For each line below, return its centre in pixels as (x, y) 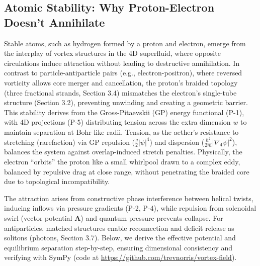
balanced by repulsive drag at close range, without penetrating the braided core (127, 171)
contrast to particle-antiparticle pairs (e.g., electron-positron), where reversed (123, 73)
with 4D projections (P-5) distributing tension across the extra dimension (117, 122)
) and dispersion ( (177, 142)
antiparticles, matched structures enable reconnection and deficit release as (119, 228)
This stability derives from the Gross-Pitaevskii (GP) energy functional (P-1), (124, 112)
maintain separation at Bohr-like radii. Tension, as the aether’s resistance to (121, 131)
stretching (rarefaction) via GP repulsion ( (70, 142)
